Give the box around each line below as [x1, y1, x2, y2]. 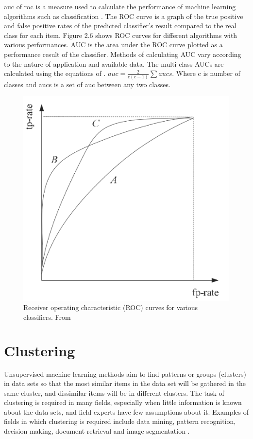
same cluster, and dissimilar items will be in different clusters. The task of [4, 387, 224, 398]
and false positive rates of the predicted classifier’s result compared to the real [4, 20, 236, 31]
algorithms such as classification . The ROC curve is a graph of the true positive [4, 11, 243, 21]
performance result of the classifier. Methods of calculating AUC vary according [4, 49, 241, 59]
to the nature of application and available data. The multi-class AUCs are [4, 58, 224, 69]
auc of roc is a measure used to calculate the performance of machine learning [4, 1, 236, 11]
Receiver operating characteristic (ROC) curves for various [23, 302, 198, 312]
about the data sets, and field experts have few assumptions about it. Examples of [4, 406, 249, 417]
